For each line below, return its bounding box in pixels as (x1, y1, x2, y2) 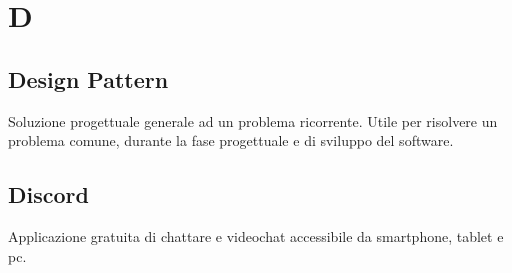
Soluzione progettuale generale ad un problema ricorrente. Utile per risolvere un (8, 110, 498, 131)
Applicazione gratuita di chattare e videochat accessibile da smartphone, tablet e (8, 225, 504, 246)
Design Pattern (8, 63, 169, 94)
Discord (8, 179, 89, 210)
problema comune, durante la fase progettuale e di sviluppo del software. (8, 130, 454, 151)
